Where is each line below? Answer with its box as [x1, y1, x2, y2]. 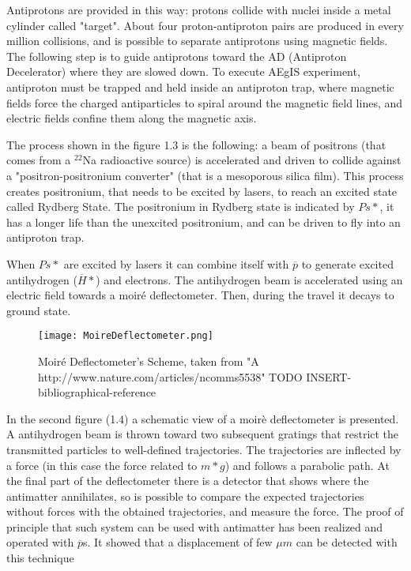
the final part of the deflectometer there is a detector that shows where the [6, 472, 369, 489]
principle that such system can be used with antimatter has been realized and [6, 518, 383, 535]
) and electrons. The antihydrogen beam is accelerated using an [96, 271, 403, 287]
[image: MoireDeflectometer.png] [38, 330, 213, 342]
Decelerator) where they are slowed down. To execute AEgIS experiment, [6, 63, 360, 80]
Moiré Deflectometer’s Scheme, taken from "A [38, 352, 259, 369]
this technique [6, 550, 74, 566]
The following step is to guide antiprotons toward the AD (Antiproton [6, 47, 347, 64]
